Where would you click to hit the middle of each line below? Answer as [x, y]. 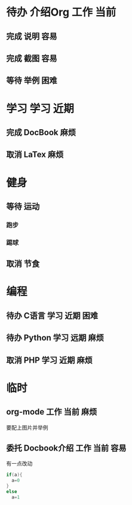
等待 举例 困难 [32, 80]
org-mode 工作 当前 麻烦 [52, 412]
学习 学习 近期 [40, 109]
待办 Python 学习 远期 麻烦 [55, 338]
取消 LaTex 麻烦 [35, 155]
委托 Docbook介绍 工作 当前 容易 [66, 448]
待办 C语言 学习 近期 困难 [52, 316]
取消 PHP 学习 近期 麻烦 [49, 360]
